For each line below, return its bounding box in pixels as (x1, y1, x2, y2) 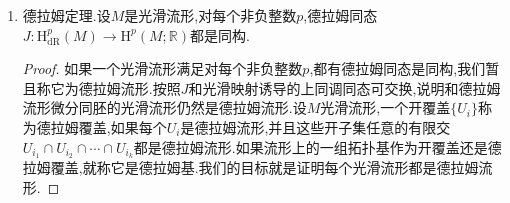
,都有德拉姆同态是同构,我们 (309, 58, 486, 79)
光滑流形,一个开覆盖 (320, 97, 451, 118)
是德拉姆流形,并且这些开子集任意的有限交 (180, 116, 451, 137)
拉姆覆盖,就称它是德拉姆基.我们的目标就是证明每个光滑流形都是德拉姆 (22, 157, 479, 178)
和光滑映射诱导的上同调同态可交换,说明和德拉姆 (188, 77, 501, 98)
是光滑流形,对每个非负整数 (124, 5, 297, 25)
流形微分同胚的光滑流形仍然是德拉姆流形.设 (22, 97, 307, 118)
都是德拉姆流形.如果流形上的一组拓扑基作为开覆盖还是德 (133, 136, 502, 157)
